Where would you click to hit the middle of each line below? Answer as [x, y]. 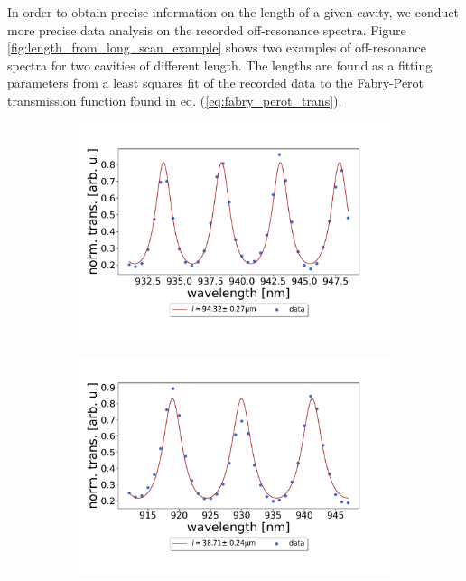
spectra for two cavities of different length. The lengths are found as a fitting [220, 65]
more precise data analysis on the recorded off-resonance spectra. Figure [207, 29]
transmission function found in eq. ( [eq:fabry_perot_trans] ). [175, 100]
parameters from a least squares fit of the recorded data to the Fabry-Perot [216, 83]
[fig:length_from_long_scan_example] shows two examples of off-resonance [217, 47]
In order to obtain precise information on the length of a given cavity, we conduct [233, 12]
